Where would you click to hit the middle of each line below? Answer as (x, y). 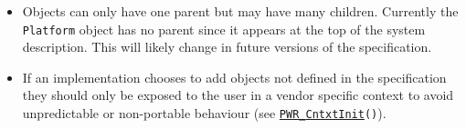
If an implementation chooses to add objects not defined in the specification (234, 77)
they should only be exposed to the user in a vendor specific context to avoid (238, 95)
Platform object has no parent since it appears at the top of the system (224, 29)
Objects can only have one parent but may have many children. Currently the (240, 11)
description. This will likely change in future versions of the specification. (227, 47)
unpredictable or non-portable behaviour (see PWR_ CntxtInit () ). (204, 113)
